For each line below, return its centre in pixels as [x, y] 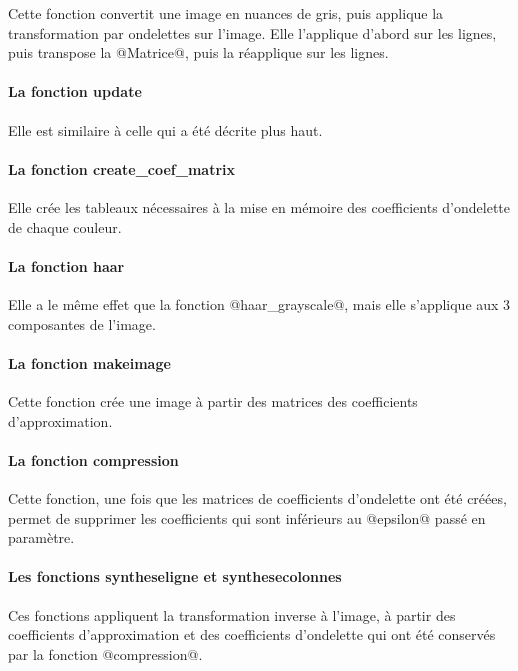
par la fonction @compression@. [105, 653]
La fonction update [75, 91]
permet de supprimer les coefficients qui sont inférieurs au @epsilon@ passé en [247, 517]
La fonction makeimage [89, 362]
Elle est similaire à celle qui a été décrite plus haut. [165, 129]
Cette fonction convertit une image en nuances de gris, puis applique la [226, 13]
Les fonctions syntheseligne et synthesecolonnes [175, 576]
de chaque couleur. [65, 226]
